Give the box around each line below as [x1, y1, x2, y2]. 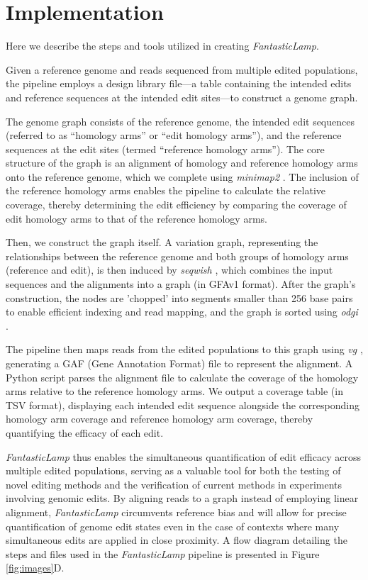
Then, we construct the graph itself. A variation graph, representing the [6, 235, 318, 250]
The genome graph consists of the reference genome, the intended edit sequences [6, 113, 355, 128]
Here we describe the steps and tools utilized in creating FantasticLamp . [6, 38, 319, 53]
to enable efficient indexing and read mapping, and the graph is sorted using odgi [6, 304, 358, 319]
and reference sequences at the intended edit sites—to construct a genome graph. [6, 89, 358, 104]
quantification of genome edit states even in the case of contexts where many [6, 518, 340, 533]
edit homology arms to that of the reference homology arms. [6, 211, 267, 225]
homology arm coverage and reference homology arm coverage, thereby [6, 411, 313, 426]
